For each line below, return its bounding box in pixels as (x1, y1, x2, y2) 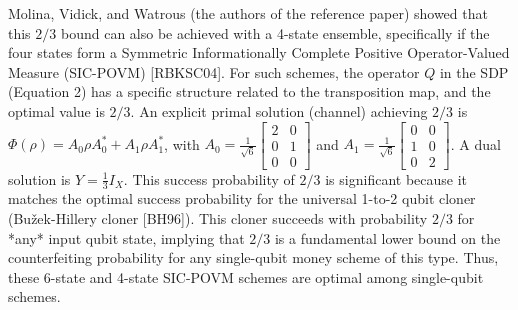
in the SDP (439, 61, 509, 82)
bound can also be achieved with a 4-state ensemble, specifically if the (60, 22, 490, 43)
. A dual (450, 133, 501, 154)
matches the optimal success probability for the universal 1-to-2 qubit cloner (8, 188, 476, 209)
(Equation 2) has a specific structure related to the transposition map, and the (8, 81, 491, 102)
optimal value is (8, 100, 105, 121)
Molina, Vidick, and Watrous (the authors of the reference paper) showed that (8, 3, 488, 23)
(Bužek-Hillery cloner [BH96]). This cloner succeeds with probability (8, 208, 428, 229)
